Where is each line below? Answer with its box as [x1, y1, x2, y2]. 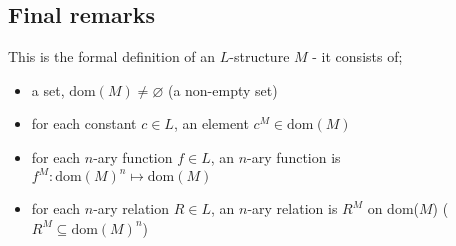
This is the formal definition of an [8, 46, 216, 67]
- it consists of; [312, 46, 403, 67]
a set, [31, 79, 65, 100]
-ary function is [247, 146, 341, 167]
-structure [229, 46, 290, 67]
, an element [173, 113, 249, 134]
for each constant [31, 113, 137, 134]
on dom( [367, 198, 419, 219]
